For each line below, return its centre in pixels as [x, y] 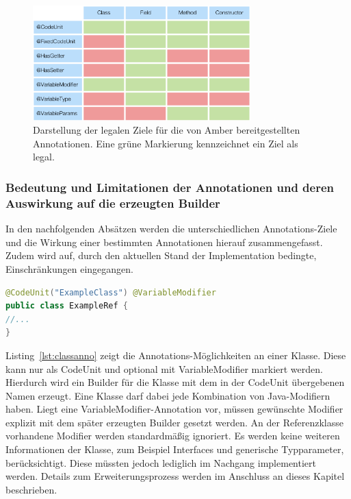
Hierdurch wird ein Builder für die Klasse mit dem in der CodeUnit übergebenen [175, 382]
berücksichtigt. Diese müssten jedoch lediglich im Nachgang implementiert [161, 462]
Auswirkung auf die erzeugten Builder [113, 203]
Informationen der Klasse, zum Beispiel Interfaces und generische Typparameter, [175, 449]
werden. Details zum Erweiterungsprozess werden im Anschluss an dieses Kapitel [175, 476]
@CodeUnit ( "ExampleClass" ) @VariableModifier [111, 292]
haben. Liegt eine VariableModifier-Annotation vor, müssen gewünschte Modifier [174, 409]
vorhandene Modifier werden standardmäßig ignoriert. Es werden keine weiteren [173, 436]
